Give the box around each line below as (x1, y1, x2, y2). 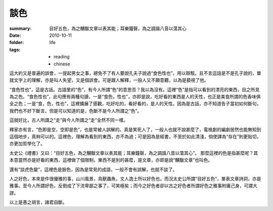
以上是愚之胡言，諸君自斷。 (9, 199, 67, 205)
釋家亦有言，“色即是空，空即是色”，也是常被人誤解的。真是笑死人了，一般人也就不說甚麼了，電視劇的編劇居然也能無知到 (9, 126, 261, 132)
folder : (9, 40, 24, 46)
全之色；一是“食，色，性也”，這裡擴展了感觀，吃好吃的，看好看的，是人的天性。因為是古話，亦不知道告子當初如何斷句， (9, 100, 261, 107)
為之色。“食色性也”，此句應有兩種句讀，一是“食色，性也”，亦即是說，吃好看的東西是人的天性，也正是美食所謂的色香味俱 (9, 94, 261, 100)
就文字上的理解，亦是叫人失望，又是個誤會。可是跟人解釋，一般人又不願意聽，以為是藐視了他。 (9, 77, 209, 83)
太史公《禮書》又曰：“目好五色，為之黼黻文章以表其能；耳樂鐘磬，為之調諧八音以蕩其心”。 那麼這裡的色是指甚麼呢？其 (9, 150, 258, 156)
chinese (54, 61, 70, 67)
